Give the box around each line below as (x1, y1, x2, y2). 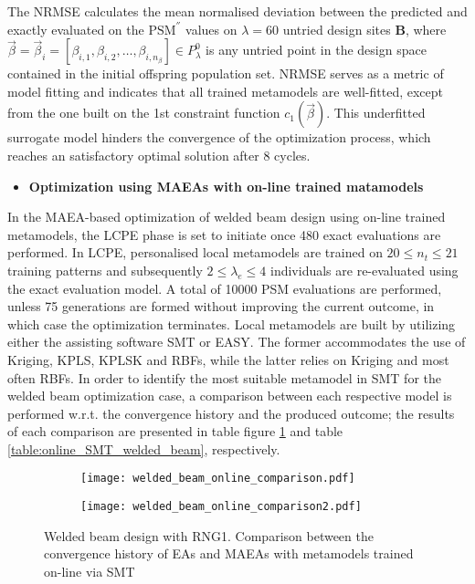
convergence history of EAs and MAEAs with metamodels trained (44, 544, 414, 563)
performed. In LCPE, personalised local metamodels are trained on (7, 243, 383, 262)
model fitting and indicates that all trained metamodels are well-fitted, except (7, 81, 444, 100)
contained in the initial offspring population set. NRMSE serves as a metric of (7, 64, 444, 83)
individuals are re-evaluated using (270, 260, 459, 279)
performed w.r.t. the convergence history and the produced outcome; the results (7, 403, 455, 422)
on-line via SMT (44, 561, 135, 580)
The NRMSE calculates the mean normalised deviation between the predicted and (7, 2, 468, 20)
